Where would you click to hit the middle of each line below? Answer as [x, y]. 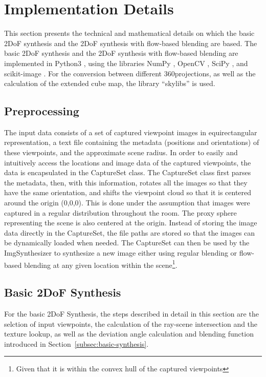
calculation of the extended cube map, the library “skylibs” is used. [110, 83]
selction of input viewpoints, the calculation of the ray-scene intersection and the [131, 323]
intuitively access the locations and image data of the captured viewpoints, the [128, 162]
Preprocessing [42, 111]
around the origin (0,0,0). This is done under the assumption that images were [127, 203]
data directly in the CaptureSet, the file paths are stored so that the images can [130, 232]
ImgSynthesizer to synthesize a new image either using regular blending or [121, 253]
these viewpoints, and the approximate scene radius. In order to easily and [121, 152]
